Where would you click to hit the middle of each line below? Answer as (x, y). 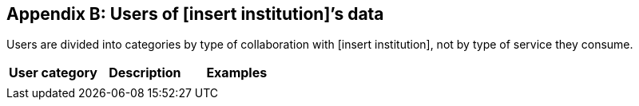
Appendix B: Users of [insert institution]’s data (195, 14)
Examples (237, 73)
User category (53, 73)
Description (145, 73)
